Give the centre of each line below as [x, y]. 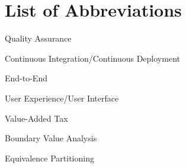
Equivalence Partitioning [49, 158]
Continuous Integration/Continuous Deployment [92, 58]
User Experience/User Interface [62, 98]
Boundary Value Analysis [51, 138]
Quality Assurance [38, 38]
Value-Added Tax [36, 118]
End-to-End [26, 78]
